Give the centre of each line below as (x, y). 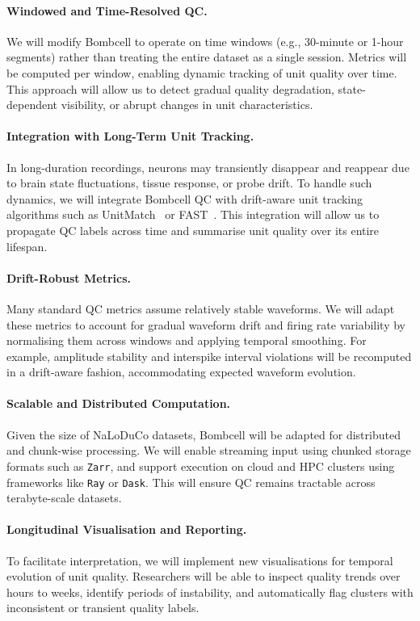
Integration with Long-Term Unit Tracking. (130, 136)
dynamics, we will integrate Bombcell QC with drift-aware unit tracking (185, 198)
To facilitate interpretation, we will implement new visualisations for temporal (200, 560)
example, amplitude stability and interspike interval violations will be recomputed (209, 356)
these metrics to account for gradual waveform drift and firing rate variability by (206, 324)
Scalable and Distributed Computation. (119, 403)
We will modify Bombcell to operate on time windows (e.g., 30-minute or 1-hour (205, 41)
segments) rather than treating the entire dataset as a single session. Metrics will (207, 57)
